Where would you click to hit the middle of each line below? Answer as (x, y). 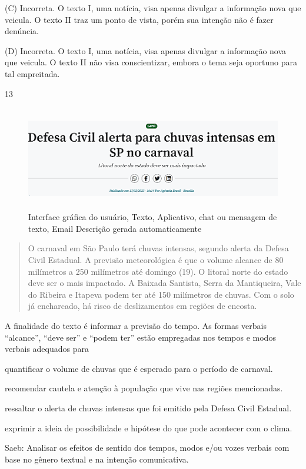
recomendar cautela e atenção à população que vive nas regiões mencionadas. (144, 388)
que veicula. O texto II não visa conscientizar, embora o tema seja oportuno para (151, 62)
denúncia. (22, 31)
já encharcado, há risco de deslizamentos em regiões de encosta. (142, 306)
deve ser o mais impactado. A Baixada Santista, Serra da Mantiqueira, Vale (164, 283)
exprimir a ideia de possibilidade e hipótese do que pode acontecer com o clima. (149, 428)
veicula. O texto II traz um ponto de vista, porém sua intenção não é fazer (139, 19)
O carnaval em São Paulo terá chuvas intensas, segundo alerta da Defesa (158, 248)
